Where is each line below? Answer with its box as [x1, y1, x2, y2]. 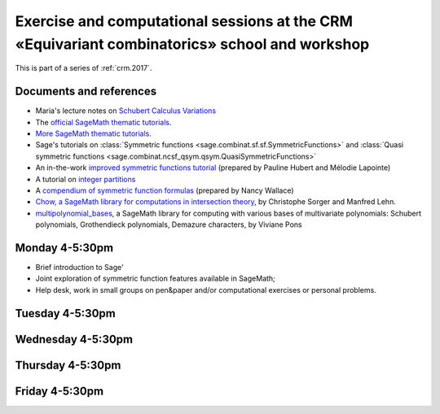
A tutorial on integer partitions [35, 174, 136, 184]
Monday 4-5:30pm [15, 241, 114, 255]
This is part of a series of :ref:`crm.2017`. [15, 63, 152, 73]
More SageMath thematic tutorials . [35, 129, 152, 138]
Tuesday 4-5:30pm [15, 306, 116, 320]
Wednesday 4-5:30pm [15, 332, 134, 346]
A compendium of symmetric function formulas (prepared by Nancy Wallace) [35, 185, 294, 195]
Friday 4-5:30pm [15, 384, 104, 398]
